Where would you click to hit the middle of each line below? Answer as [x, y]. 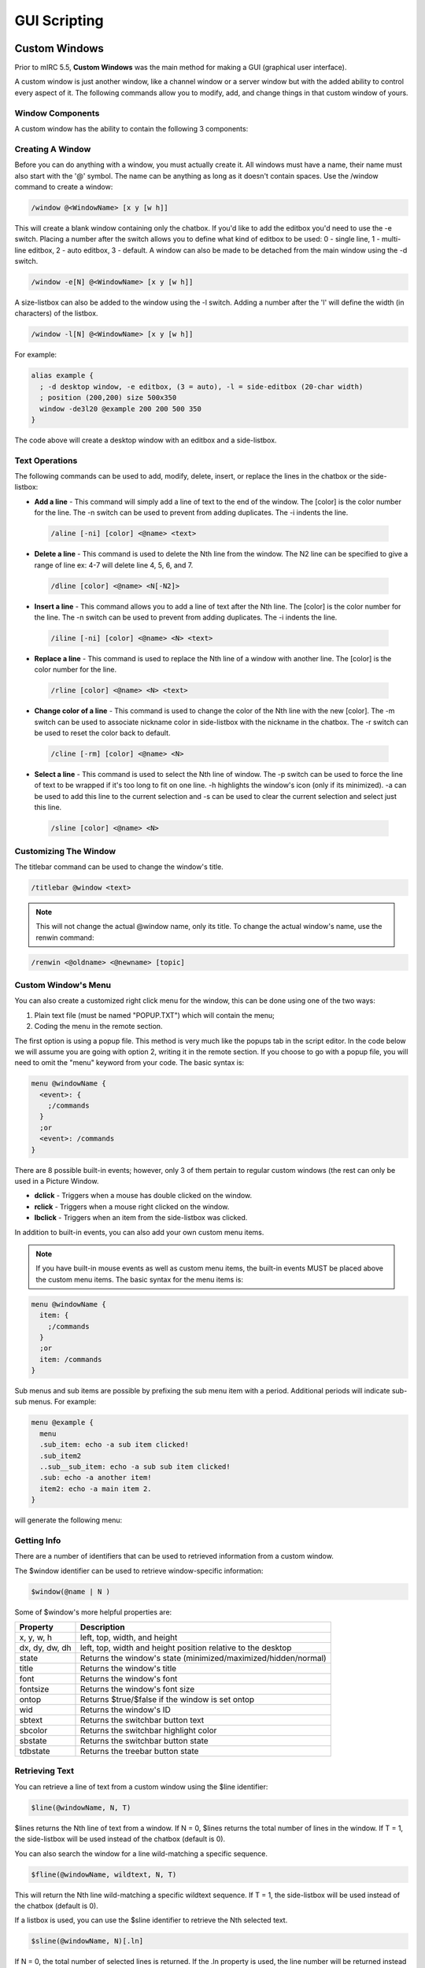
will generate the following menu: [68, 1520]
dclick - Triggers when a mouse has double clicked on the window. [143, 1196]
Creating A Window [53, 149]
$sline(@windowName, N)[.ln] [87, 1941]
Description [102, 1627]
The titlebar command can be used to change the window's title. [119, 867]
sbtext [31, 1720]
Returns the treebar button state [139, 1752]
